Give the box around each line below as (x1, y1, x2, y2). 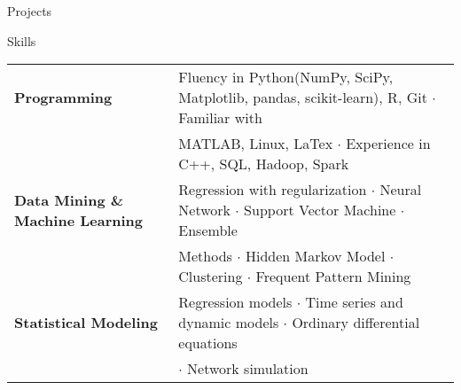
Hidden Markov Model (245, 246, 386, 267)
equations (178, 332, 238, 354)
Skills (7, 31, 36, 50)
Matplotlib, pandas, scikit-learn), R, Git (178, 87, 427, 108)
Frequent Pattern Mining (255, 266, 411, 287)
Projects (7, 2, 52, 19)
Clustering (178, 266, 243, 287)
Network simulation (187, 358, 309, 379)
